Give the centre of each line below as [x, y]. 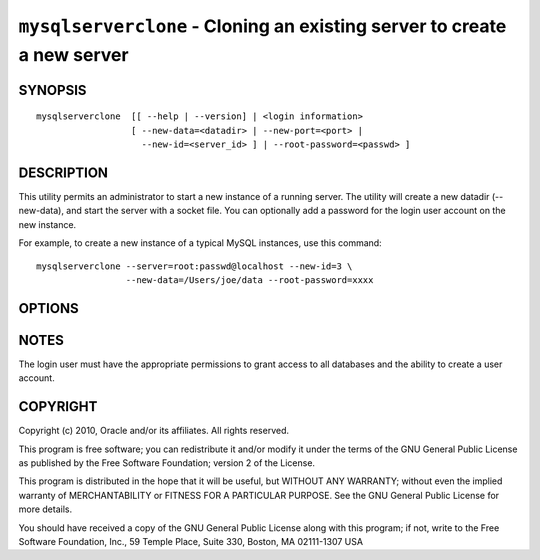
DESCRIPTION [63, 172]
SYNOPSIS [52, 90]
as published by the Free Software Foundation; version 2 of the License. [166, 463]
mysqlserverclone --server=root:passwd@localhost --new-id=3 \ [194, 266]
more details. [45, 509]
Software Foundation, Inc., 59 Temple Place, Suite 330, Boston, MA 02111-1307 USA [191, 541]
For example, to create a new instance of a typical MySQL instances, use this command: [200, 243]
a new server [73, 54]
